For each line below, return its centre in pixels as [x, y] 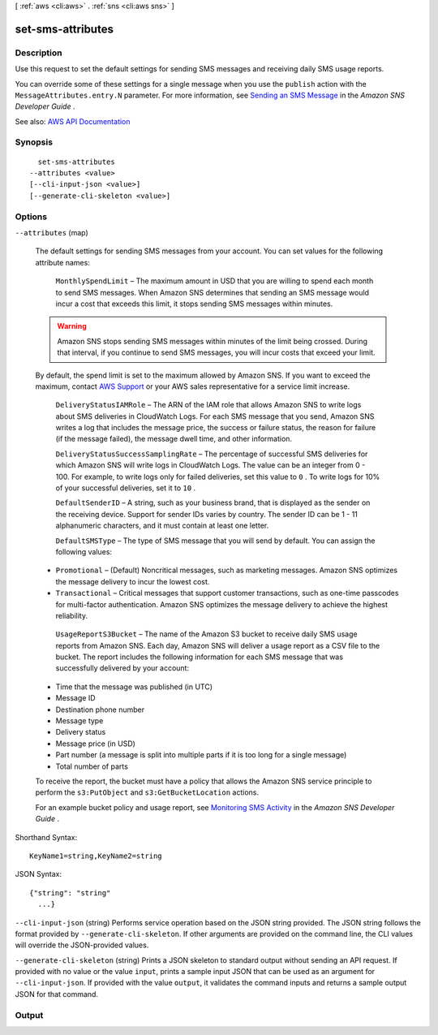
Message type [79, 721]
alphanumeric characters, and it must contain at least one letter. [162, 526]
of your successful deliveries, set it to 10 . [126, 488]
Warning [72, 326]
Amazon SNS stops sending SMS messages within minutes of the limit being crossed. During [213, 341]
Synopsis [34, 142]
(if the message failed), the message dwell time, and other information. [174, 439]
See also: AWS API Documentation [73, 121]
